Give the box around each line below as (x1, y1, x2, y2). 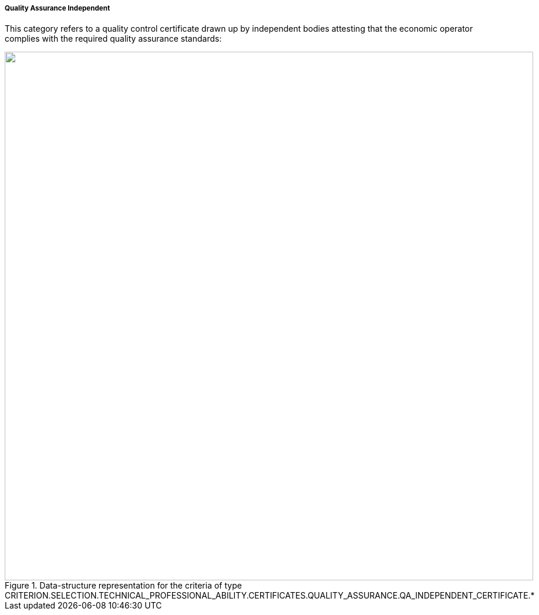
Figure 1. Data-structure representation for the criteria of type (5, 580, 242, 591)
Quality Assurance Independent (5, 4, 110, 12)
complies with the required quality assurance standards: (5, 33, 222, 44)
